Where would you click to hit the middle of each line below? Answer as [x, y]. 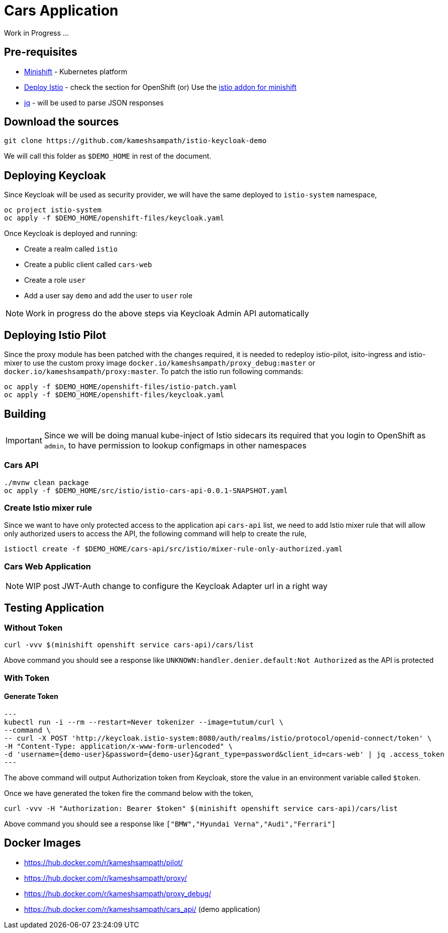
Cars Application [61, 11]
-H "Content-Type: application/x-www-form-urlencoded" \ [119, 746]
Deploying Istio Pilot [55, 335]
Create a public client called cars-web [88, 265]
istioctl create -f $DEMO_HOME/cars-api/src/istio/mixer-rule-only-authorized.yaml [174, 549]
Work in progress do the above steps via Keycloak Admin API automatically [167, 314]
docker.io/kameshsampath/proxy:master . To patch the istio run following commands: [154, 372]
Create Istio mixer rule [48, 508]
